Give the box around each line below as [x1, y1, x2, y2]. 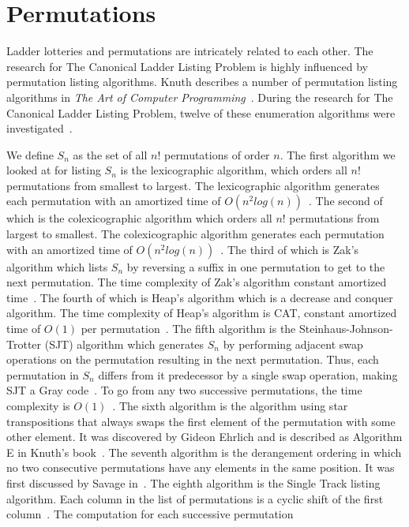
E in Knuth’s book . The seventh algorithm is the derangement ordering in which [6, 443, 402, 460]
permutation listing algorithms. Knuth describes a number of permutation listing [6, 73, 398, 90]
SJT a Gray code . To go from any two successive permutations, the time [6, 382, 362, 398]
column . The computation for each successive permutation [6, 506, 294, 522]
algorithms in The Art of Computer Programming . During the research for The [6, 88, 393, 105]
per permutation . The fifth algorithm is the [81, 320, 296, 337]
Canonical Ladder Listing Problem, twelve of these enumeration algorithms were [6, 104, 396, 121]
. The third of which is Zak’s [220, 241, 359, 257]
